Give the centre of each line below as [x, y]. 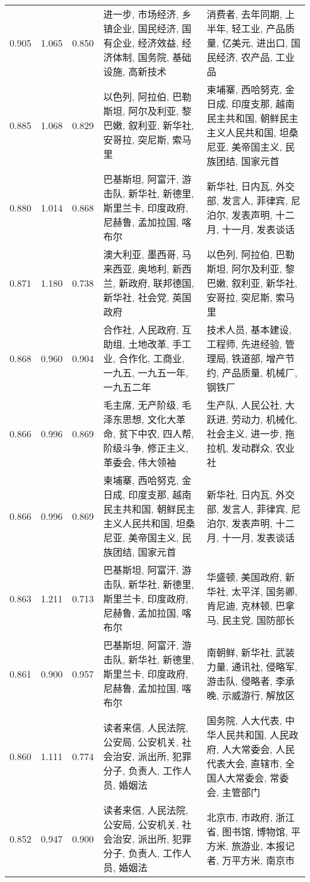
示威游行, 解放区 [258, 695]
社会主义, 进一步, [244, 434]
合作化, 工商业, [152, 358]
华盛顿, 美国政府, [244, 577]
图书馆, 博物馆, [255, 832]
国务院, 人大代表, [244, 720]
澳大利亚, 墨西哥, [141, 254]
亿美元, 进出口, [255, 43]
